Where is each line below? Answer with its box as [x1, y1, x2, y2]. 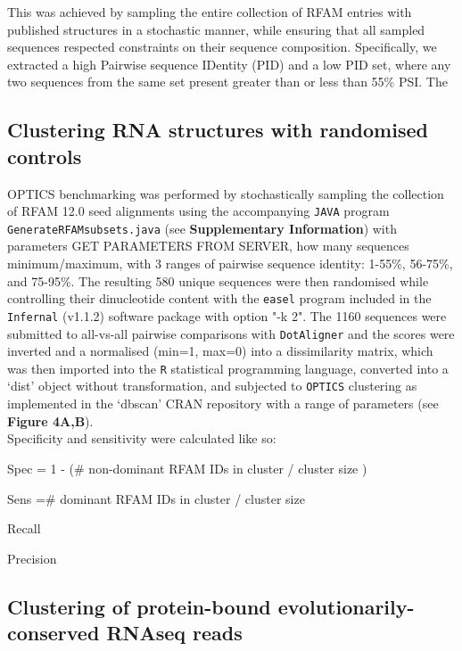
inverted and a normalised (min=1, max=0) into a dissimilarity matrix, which [7, 342, 433, 360]
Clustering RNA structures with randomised [7, 116, 428, 144]
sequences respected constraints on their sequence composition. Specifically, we [7, 37, 437, 56]
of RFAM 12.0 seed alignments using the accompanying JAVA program [7, 202, 390, 220]
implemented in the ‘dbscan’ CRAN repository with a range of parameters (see [7, 394, 439, 413]
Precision [7, 548, 57, 567]
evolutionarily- [277, 592, 415, 620]
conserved [7, 619, 100, 647]
